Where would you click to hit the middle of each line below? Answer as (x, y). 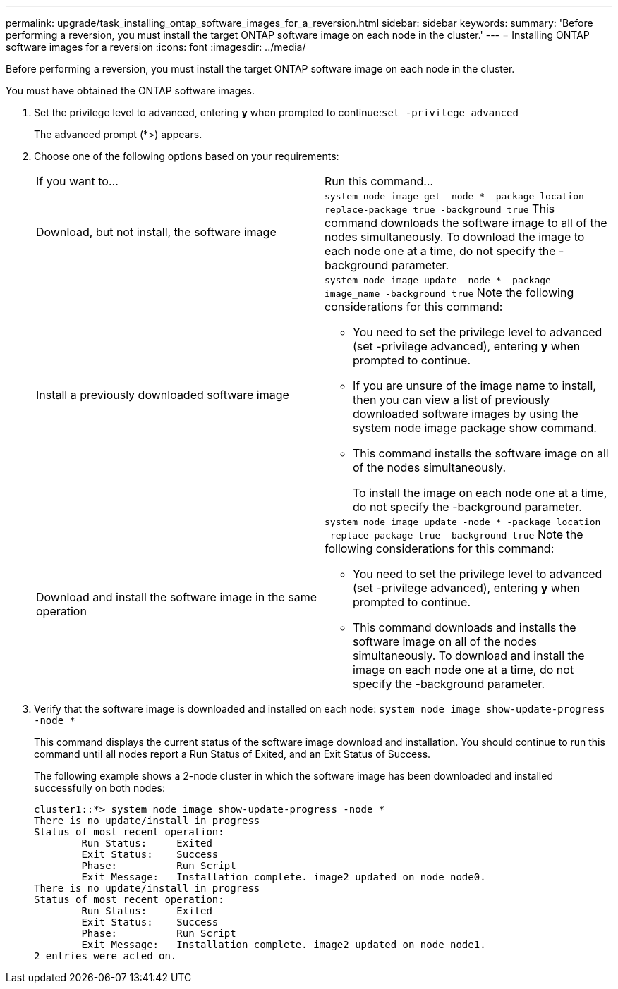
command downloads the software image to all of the (466, 223)
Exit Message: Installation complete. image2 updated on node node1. (284, 945)
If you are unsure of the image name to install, (474, 386)
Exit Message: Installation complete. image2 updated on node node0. (284, 877)
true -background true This (484, 209)
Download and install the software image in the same (177, 597)
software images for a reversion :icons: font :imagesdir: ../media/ (156, 47)
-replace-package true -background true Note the (454, 534)
